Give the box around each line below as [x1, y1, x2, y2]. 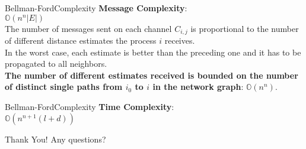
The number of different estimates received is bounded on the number [5, 69, 298, 81]
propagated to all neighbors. [5, 57, 107, 70]
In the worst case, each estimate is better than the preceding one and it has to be [5, 46, 301, 58]
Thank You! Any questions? [5, 132, 106, 145]
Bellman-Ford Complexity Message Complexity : [5, 2, 187, 14]
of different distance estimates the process [5, 34, 157, 47]
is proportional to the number [190, 22, 299, 34]
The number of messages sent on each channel [5, 22, 172, 34]
